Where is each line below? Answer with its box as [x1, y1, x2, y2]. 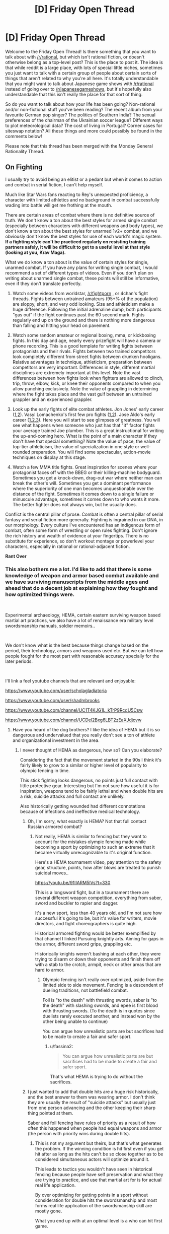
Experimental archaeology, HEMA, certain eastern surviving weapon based [5, 612, 161, 618]
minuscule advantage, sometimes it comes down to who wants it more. [12, 496, 160, 502]
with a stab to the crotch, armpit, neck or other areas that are [35, 962, 161, 968]
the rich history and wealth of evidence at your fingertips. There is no [5, 532, 149, 538]
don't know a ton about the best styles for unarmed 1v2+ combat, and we [5, 228, 157, 234]
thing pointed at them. [27, 1110, 73, 1116]
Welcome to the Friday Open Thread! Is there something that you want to [5, 48, 156, 54]
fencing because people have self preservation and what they [35, 1172, 163, 1178]
